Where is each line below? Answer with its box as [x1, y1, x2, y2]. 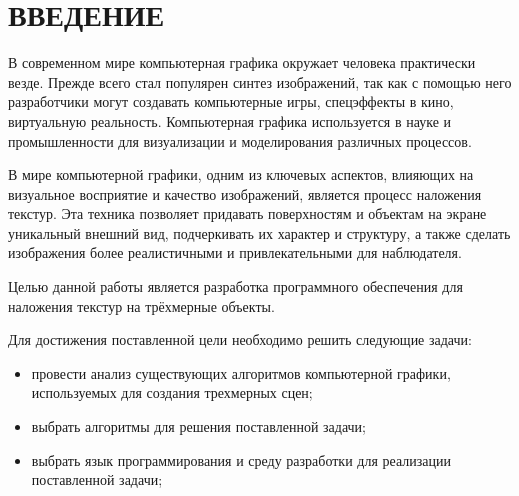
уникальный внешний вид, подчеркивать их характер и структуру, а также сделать [8, 222, 511, 243]
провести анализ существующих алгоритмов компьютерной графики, [31, 362, 451, 383]
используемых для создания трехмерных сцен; [31, 382, 313, 403]
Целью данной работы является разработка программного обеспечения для [8, 276, 463, 297]
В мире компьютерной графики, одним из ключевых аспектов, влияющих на [8, 164, 474, 185]
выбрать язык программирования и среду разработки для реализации [31, 449, 451, 470]
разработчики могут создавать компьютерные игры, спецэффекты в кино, [8, 91, 454, 112]
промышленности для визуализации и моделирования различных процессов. [8, 130, 472, 151]
